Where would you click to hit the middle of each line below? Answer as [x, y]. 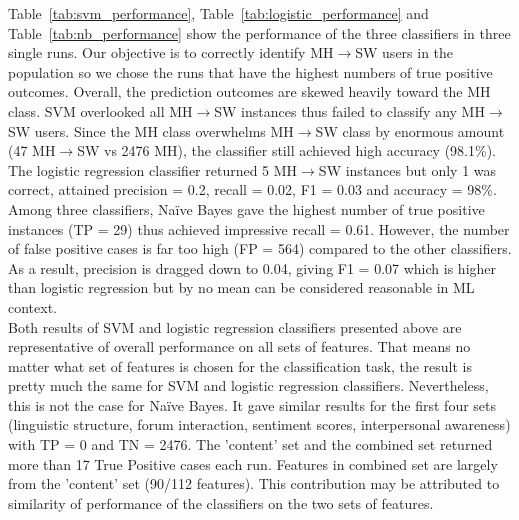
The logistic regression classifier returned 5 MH [153, 169]
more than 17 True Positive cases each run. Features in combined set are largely [253, 463]
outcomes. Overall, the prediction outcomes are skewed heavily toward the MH [249, 91]
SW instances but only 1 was [407, 169]
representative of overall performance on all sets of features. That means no [239, 346]
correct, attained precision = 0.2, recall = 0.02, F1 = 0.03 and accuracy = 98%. [252, 189]
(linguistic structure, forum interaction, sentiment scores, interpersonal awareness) [259, 424]
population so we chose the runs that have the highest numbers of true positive [250, 71]
